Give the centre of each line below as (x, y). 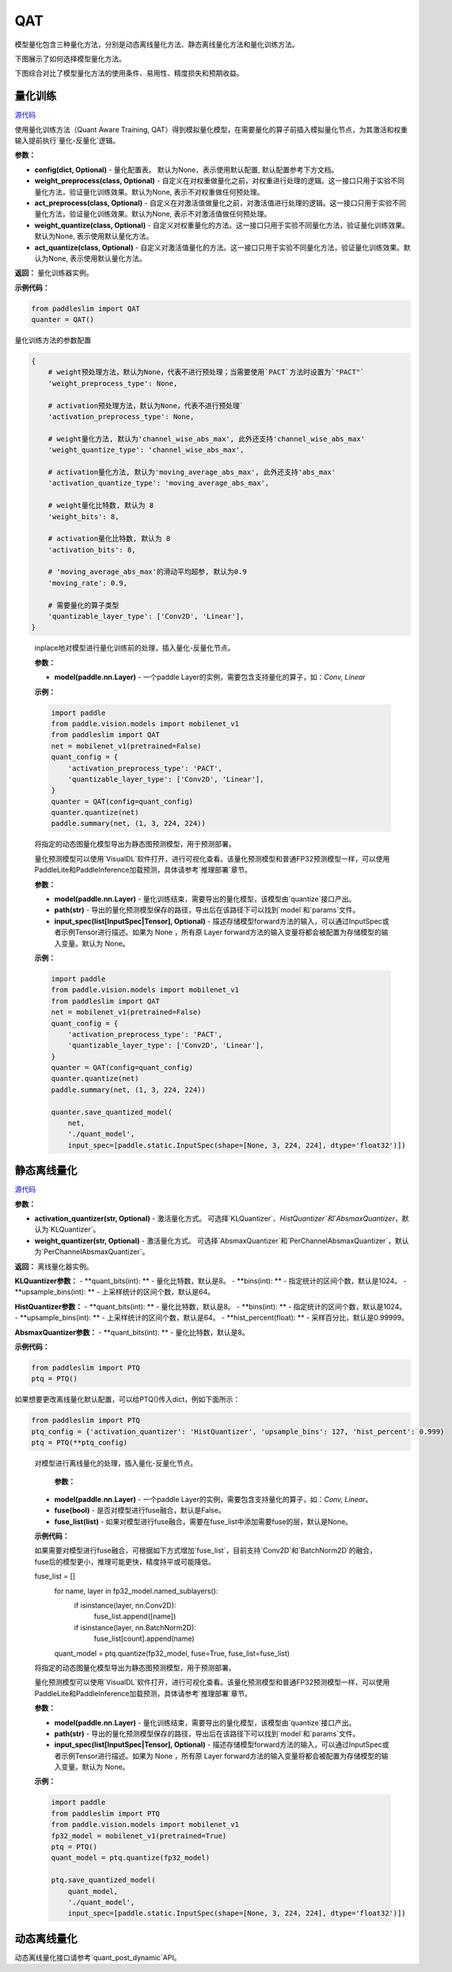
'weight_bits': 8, (84, 516)
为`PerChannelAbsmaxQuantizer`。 (92, 1252)
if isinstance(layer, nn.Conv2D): (125, 1606)
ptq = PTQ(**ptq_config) (80, 1443)
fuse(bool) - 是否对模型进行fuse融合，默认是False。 (140, 1511)
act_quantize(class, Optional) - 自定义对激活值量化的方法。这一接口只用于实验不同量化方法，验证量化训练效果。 (219, 247)
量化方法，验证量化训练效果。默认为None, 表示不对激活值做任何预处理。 (153, 214)
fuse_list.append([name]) (135, 1616)
